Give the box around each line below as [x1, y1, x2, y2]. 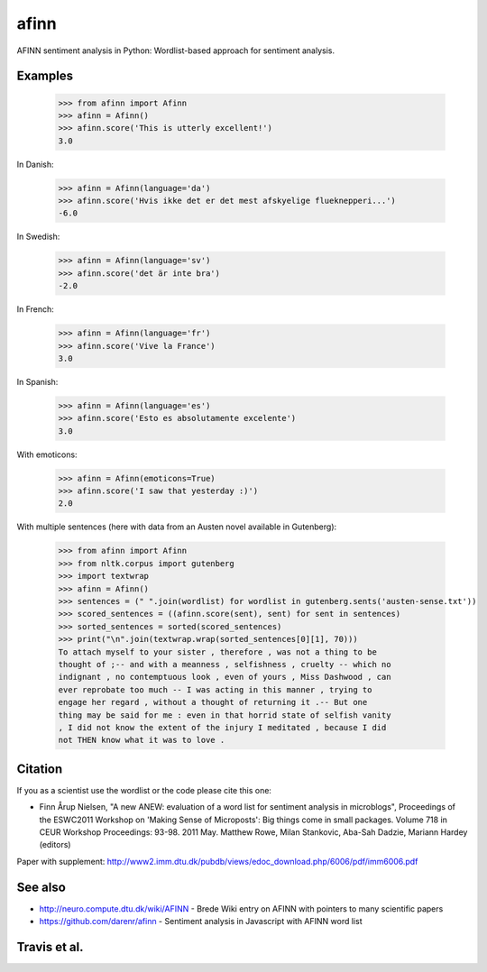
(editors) [39, 839, 71, 850]
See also [16, 879, 67, 894]
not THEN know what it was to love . [58, 735, 225, 746]
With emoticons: [16, 449, 78, 460]
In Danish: [16, 159, 54, 170]
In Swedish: [16, 231, 60, 243]
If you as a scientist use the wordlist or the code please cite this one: [16, 784, 272, 795]
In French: [16, 304, 54, 315]
